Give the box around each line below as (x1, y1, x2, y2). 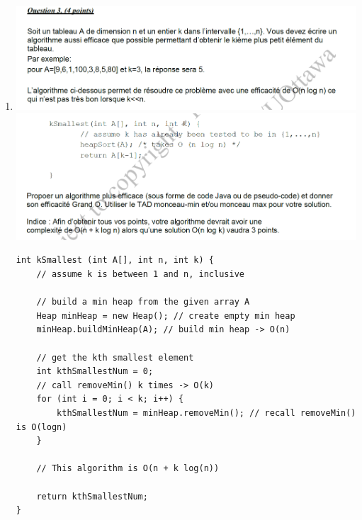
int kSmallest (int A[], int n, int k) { (16, 255, 214, 266)
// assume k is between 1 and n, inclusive (36, 269, 244, 280)
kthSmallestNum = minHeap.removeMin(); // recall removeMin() (57, 407, 356, 418)
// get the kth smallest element (36, 352, 194, 363)
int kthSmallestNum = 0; (36, 366, 154, 377)
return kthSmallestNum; (36, 491, 148, 502)
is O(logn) (16, 422, 67, 432)
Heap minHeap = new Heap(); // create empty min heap (36, 310, 295, 321)
